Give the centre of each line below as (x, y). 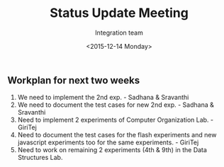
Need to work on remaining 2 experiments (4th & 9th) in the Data (112, 150)
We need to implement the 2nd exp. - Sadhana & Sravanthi (103, 98)
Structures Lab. (40, 158)
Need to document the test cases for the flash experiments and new (117, 135)
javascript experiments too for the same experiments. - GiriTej (108, 142)
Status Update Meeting (119, 13)
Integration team (119, 33)
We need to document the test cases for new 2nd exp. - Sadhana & (116, 105)
